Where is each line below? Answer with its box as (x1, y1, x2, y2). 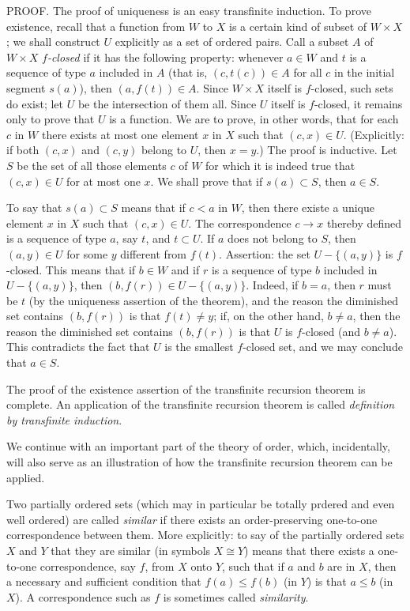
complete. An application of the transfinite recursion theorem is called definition (6, 396, 395, 413)
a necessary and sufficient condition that (6, 573, 201, 590)
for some (66, 245, 108, 262)
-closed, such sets (310, 79, 393, 96)
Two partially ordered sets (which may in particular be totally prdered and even (6, 496, 395, 512)
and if (171, 261, 200, 277)
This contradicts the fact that (6, 338, 150, 355)
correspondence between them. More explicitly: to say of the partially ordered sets (6, 526, 404, 543)
